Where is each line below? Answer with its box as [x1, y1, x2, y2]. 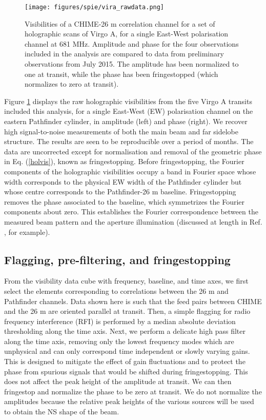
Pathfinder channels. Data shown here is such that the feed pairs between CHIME [4, 295, 262, 306]
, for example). [4, 226, 50, 237]
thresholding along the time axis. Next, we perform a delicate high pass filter [4, 326, 246, 336]
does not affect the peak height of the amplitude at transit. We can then [4, 376, 232, 387]
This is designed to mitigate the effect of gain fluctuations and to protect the [4, 356, 245, 367]
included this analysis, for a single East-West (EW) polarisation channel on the [4, 106, 253, 116]
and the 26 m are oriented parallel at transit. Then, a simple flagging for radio [4, 306, 251, 316]
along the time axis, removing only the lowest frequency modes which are [4, 335, 234, 346]
